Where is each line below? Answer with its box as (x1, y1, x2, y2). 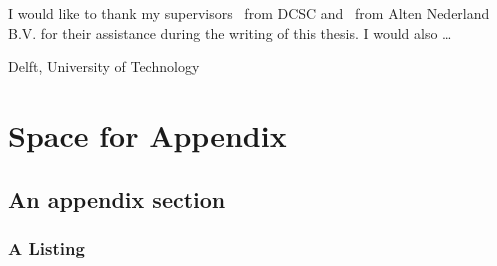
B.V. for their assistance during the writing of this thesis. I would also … (8, 22, 452, 43)
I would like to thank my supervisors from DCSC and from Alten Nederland (8, 3, 490, 23)
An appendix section (8, 183, 226, 214)
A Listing (8, 235, 85, 260)
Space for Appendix (8, 114, 287, 155)
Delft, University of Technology (8, 56, 200, 77)
